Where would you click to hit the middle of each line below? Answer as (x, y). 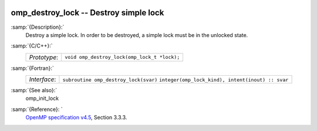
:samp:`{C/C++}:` (32, 46)
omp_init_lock (42, 98)
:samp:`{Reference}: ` (37, 109)
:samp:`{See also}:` (34, 90)
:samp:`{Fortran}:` (32, 68)
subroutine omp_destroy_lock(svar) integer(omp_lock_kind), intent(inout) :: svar (176, 80)
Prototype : (44, 57)
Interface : (43, 79)
